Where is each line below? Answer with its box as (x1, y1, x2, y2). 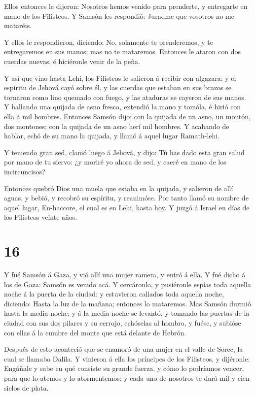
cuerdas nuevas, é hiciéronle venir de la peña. (4, 56, 140, 66)
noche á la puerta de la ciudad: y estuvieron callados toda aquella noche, (4, 289, 224, 299)
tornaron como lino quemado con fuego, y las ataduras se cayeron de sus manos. (4, 92, 246, 102)
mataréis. (4, 20, 32, 31)
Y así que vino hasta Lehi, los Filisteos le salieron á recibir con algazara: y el (4, 72, 236, 83)
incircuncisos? (4, 166, 45, 176)
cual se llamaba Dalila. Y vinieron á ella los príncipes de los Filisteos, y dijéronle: (4, 353, 250, 363)
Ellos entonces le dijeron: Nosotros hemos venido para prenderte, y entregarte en (4, 1, 248, 11)
